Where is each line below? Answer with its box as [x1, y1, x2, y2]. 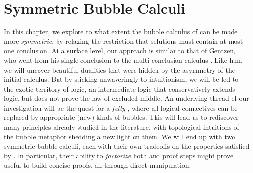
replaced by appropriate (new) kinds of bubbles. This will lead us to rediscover [4, 112, 239, 122]
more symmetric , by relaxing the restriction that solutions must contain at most [4, 36, 243, 46]
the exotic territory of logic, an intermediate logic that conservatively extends [4, 83, 235, 94]
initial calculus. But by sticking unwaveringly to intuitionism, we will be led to [4, 74, 239, 84]
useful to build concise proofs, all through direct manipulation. [4, 160, 191, 170]
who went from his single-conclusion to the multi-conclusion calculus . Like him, [4, 55, 243, 65]
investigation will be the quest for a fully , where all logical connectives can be [4, 102, 238, 113]
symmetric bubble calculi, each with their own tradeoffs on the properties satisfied [4, 141, 250, 151]
